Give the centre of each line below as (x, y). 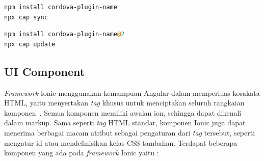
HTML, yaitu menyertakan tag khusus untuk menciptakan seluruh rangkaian (124, 103)
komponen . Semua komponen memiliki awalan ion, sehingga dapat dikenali (123, 112)
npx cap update (30, 44)
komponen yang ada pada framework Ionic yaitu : (82, 153)
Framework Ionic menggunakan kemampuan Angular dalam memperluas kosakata (132, 92)
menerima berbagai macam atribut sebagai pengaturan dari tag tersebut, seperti (130, 132)
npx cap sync (26, 17)
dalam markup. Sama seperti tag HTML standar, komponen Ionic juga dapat (125, 123)
